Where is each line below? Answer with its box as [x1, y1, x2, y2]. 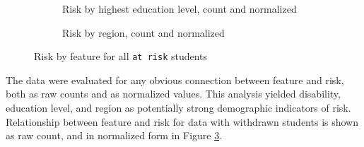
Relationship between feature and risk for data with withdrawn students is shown [6, 114, 358, 129]
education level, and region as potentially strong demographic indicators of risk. [6, 100, 351, 115]
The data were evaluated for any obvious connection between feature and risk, [6, 72, 344, 87]
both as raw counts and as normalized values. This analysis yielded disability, [6, 86, 341, 101]
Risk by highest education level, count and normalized [62, 1, 297, 16]
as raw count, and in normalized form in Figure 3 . [6, 128, 223, 143]
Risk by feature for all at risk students [34, 49, 208, 64]
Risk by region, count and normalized [62, 25, 225, 40]
